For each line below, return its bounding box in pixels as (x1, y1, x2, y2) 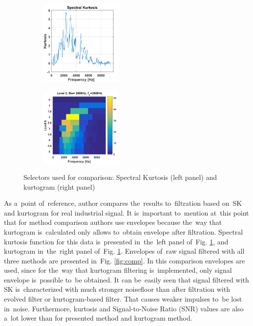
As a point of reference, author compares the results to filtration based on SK (4, 198, 242, 208)
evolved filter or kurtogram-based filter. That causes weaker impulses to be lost (4, 294, 242, 304)
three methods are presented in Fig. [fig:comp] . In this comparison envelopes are (4, 255, 245, 265)
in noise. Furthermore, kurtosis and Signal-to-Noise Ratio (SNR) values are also (4, 303, 244, 313)
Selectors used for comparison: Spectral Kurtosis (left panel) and (23, 172, 217, 182)
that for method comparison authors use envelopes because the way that (4, 217, 222, 227)
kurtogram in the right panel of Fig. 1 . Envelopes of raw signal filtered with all (4, 246, 245, 256)
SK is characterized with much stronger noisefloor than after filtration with (4, 284, 230, 294)
